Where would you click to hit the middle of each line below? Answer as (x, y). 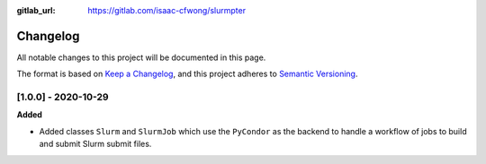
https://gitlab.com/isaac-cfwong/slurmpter (167, 10)
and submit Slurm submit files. (95, 144)
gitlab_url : (36, 10)
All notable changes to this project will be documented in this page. (141, 57)
